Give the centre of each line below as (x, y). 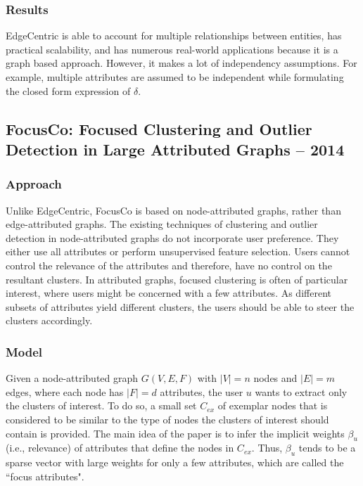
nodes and (275, 378)
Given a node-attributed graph (72, 378)
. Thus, (267, 448)
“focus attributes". (45, 476)
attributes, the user (202, 391)
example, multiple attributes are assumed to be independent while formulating (175, 77)
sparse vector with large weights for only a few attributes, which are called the (175, 462)
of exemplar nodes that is (273, 405)
